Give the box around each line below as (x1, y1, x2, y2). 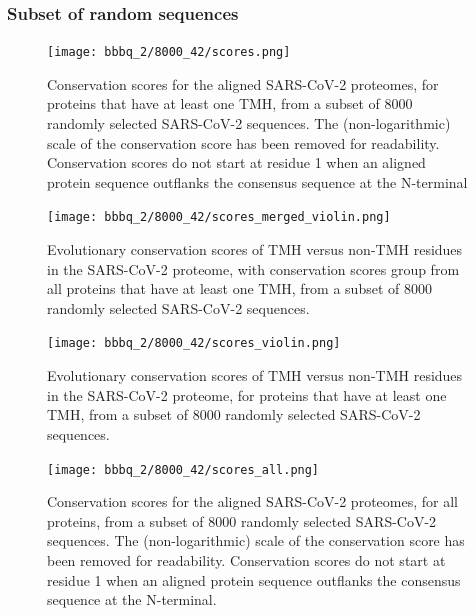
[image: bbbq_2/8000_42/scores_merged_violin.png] (47, 210, 391, 225)
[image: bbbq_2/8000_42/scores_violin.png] (47, 336, 341, 351)
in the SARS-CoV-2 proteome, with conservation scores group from (47, 258, 460, 279)
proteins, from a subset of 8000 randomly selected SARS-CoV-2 (47, 510, 437, 531)
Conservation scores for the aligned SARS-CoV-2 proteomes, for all (47, 491, 458, 512)
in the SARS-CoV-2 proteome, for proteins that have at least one (47, 384, 447, 405)
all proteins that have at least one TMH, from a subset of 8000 (47, 278, 432, 299)
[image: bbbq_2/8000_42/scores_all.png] (47, 462, 320, 477)
